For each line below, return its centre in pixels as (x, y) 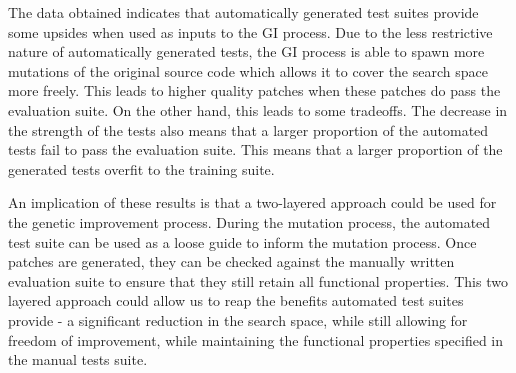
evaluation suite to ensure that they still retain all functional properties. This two (258, 280)
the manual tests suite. (78, 359)
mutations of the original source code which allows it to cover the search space (248, 70)
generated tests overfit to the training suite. (141, 168)
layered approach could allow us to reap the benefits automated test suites (236, 300)
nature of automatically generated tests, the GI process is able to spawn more (246, 51)
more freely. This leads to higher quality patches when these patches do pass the (254, 90)
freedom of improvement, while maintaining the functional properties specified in (256, 339)
